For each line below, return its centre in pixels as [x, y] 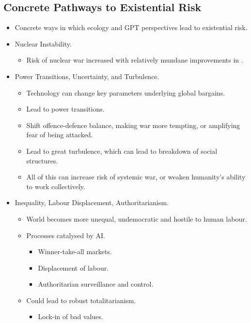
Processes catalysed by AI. [66, 235]
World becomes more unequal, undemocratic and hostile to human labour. [137, 218]
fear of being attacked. [60, 135]
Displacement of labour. [73, 267]
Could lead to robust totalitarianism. [81, 300]
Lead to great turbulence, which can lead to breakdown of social [122, 151]
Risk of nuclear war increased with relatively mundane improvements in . [135, 60]
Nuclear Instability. [43, 43]
